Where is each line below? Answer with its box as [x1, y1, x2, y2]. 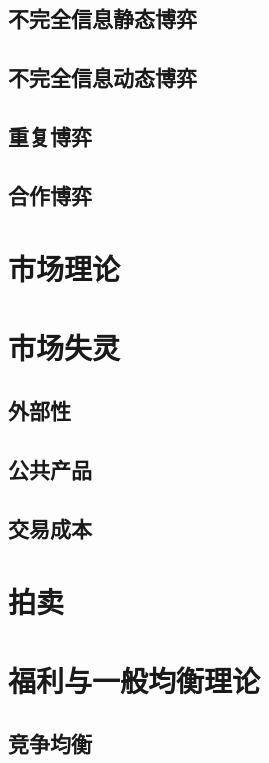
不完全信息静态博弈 [8, 3, 197, 34]
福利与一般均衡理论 [8, 659, 261, 700]
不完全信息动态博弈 [8, 62, 197, 93]
